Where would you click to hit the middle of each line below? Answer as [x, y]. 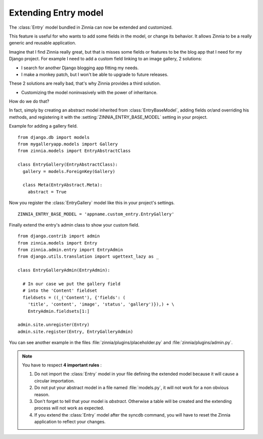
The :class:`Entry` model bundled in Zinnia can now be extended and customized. [91, 27]
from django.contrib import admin [59, 236]
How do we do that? [29, 101]
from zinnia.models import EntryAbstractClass [74, 151]
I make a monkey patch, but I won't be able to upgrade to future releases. [95, 74]
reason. [42, 394]
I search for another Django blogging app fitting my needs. [80, 68]
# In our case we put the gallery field [72, 284]
